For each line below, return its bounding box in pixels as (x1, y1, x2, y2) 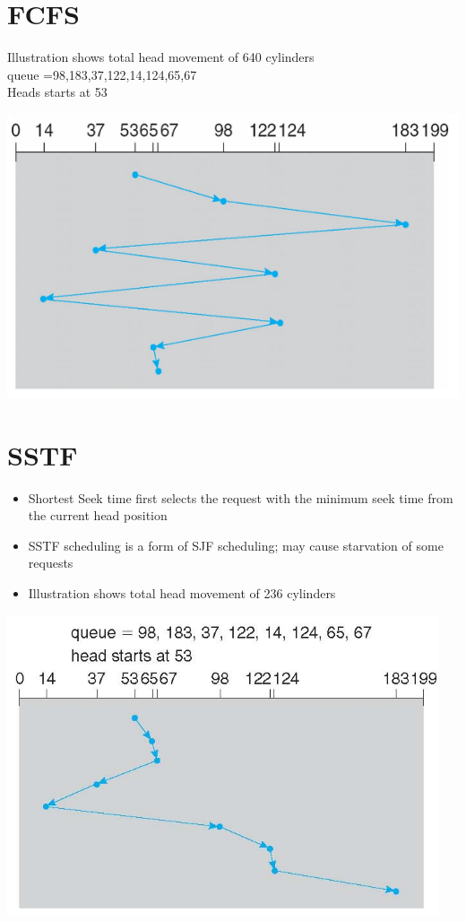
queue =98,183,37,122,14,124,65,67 (7, 65, 197, 83)
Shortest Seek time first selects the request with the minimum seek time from (28, 488, 453, 507)
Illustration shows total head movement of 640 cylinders (7, 48, 315, 66)
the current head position (28, 506, 168, 525)
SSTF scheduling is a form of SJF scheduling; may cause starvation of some (28, 535, 444, 554)
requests (28, 553, 73, 572)
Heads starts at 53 (7, 83, 108, 101)
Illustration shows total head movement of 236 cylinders (28, 583, 336, 602)
